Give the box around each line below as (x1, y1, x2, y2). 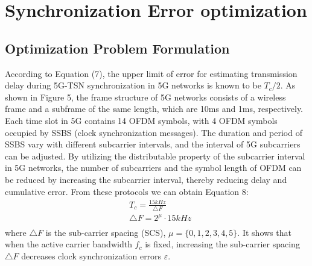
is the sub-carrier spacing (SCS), (45, 226, 166, 238)
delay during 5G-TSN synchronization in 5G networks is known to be (5, 79, 261, 91)
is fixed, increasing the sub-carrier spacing (145, 238, 300, 250)
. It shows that (237, 226, 291, 238)
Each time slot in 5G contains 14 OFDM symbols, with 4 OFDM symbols (5, 114, 278, 126)
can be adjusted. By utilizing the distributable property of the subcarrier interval (5, 149, 305, 162)
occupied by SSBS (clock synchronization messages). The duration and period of (5, 126, 302, 138)
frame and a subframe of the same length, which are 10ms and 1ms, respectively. (5, 102, 304, 115)
